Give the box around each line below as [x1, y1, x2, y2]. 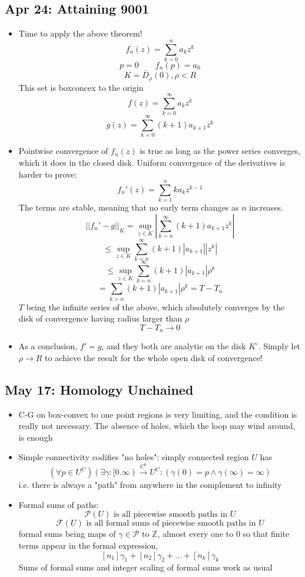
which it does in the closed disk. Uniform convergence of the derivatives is [18, 156, 286, 169]
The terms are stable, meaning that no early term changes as [18, 201, 239, 214]
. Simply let [258, 340, 301, 352]
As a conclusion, [18, 340, 78, 352]
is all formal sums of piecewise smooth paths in [86, 519, 256, 528]
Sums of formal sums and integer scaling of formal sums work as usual [18, 561, 273, 573]
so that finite [243, 527, 290, 540]
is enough [18, 431, 53, 443]
